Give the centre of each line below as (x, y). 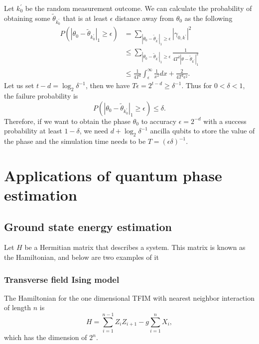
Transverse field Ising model (62, 279)
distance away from (145, 18)
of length (18, 307)
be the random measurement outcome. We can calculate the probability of (138, 8)
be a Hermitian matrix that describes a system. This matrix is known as (135, 247)
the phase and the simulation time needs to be (75, 141)
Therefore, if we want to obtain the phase (67, 121)
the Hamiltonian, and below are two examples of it (81, 257)
